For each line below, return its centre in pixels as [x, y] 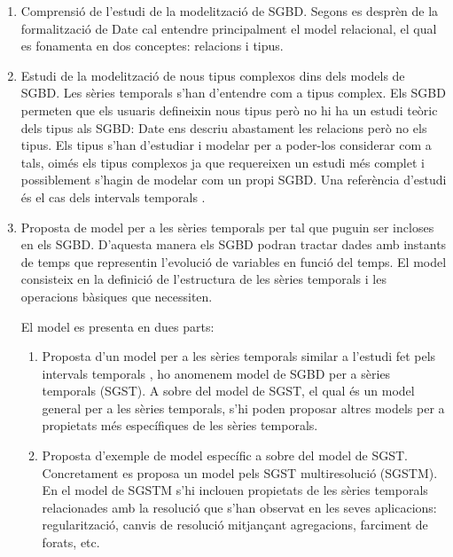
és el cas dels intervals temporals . [113, 196]
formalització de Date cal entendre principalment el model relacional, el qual [229, 28]
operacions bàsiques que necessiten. [117, 296]
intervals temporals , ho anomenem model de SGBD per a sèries [216, 373]
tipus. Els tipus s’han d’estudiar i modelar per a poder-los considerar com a [226, 145]
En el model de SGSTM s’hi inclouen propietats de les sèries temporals [235, 490]
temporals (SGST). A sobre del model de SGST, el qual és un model [228, 391]
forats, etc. [71, 542]
